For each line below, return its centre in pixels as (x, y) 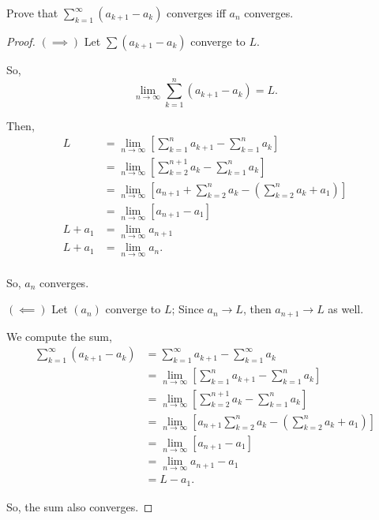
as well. (346, 309)
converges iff (196, 13)
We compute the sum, (59, 336)
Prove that (32, 13)
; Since (188, 309)
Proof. (21, 41)
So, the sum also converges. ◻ (80, 506)
